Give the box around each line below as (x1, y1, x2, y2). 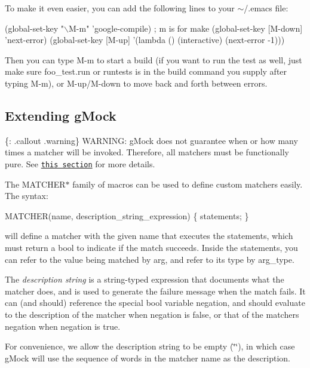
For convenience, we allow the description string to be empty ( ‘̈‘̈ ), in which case (5, 340, 295, 352)
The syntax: (5, 189, 48, 202)
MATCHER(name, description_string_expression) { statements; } (5, 209, 249, 222)
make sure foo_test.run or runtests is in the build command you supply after (5, 65, 287, 78)
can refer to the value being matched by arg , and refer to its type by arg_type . (5, 253, 294, 265)
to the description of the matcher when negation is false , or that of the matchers (5, 308, 299, 320)
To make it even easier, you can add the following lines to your (5, 2, 235, 14)
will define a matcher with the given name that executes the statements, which (5, 229, 293, 242)
